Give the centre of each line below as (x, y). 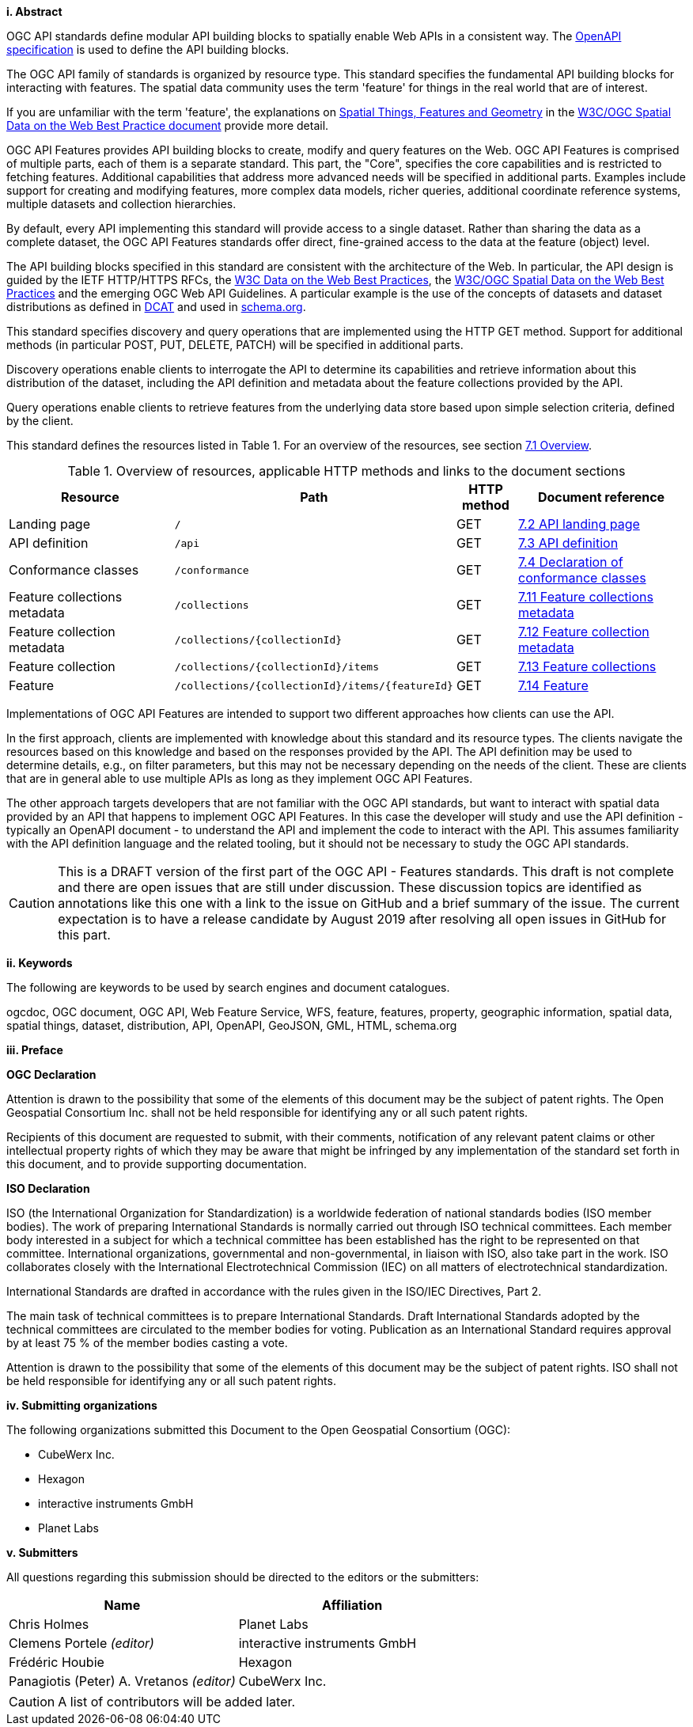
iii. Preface (35, 1050)
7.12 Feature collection (584, 632)
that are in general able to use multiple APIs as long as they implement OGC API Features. (240, 778)
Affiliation (352, 1605)
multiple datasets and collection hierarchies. (121, 204)
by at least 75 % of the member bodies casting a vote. (147, 1343)
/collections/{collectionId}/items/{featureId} (314, 685)
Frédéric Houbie (57, 1662)
